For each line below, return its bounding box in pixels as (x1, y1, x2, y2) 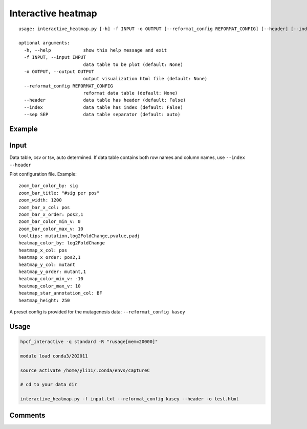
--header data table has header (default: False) (24, 97, 186, 103)
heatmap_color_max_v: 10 (18, 283, 81, 289)
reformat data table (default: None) (83, 90, 178, 96)
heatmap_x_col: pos (18, 247, 68, 253)
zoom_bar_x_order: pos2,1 (18, 211, 84, 217)
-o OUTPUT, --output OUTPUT (24, 69, 95, 74)
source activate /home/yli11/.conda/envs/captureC (20, 367, 150, 373)
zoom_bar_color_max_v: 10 (18, 225, 84, 232)
